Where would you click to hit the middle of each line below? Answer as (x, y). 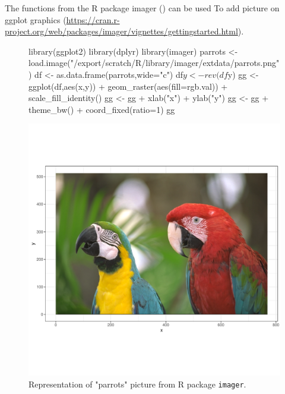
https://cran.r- (93, 19)
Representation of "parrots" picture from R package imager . (137, 384)
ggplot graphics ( (36, 19)
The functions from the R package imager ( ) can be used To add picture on (142, 8)
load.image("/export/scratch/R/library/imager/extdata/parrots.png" (154, 63)
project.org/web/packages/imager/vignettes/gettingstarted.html (121, 31)
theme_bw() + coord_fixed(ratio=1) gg (102, 109)
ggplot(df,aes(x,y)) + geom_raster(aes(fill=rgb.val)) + (128, 86)
